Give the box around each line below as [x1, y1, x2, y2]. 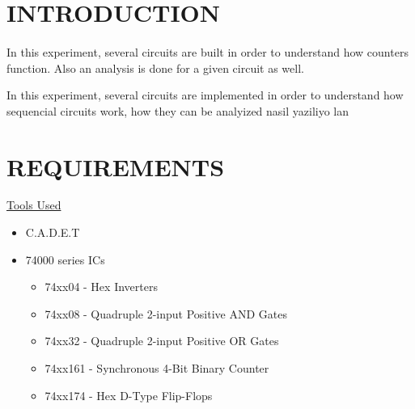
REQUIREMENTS [6, 150, 225, 183]
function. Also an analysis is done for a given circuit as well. [6, 59, 304, 76]
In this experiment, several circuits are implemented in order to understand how [6, 86, 404, 103]
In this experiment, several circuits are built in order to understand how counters [6, 43, 409, 60]
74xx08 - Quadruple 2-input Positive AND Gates [44, 305, 287, 322]
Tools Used [6, 196, 61, 213]
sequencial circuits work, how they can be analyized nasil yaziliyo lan [6, 102, 349, 119]
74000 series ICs [25, 251, 105, 268]
